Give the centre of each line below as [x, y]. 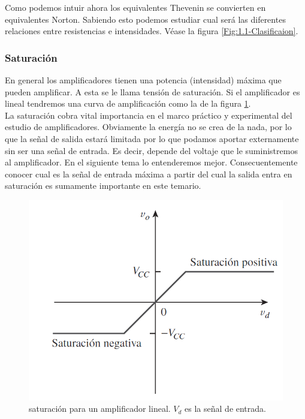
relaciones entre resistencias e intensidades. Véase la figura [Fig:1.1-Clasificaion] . [152, 31]
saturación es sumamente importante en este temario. [103, 186]
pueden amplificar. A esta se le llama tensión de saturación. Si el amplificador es [152, 91]
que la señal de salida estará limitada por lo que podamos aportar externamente [152, 138]
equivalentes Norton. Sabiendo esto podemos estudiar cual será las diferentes [145, 19]
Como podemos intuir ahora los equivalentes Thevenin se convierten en [135, 7]
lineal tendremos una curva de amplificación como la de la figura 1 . [128, 103]
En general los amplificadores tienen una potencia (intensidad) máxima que [143, 80]
